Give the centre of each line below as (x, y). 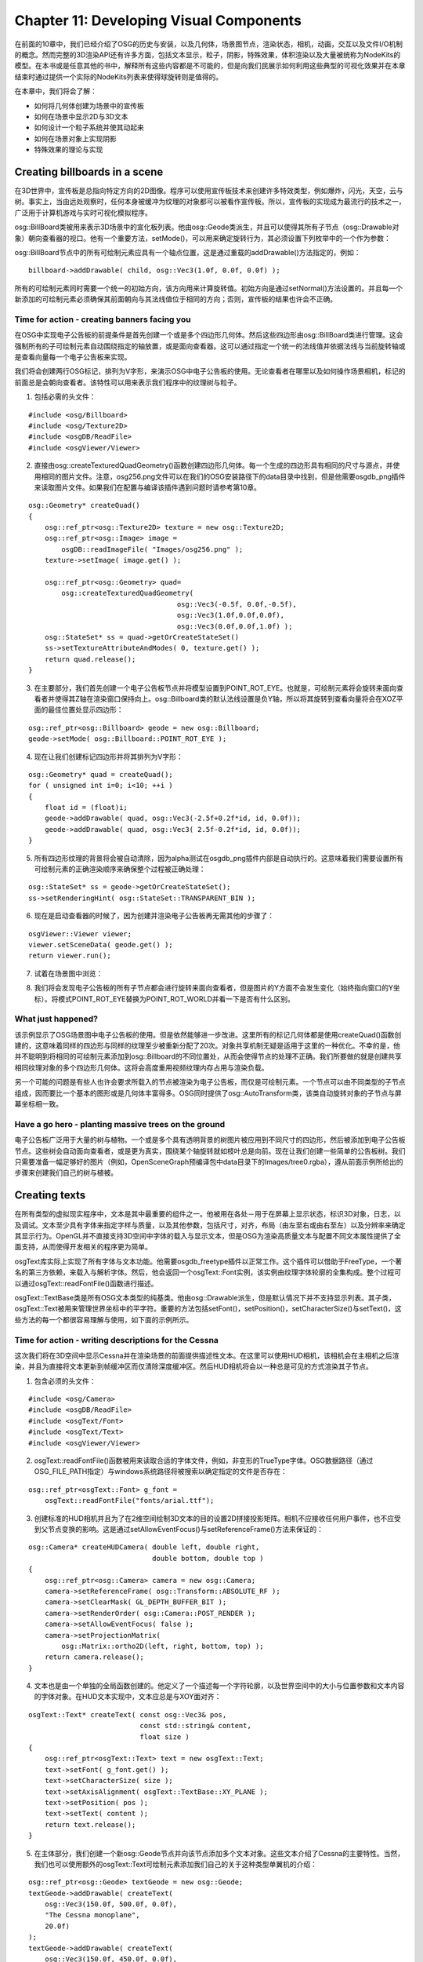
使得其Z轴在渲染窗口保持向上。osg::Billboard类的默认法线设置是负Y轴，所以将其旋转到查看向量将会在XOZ (226, 698)
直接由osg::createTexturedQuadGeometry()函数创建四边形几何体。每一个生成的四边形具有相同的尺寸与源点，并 (213, 465)
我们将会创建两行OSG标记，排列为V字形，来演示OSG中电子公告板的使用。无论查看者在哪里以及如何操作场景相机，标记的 (210, 371)
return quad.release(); (90, 659)
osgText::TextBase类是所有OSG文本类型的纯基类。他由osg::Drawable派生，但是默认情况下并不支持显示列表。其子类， (205, 1297)
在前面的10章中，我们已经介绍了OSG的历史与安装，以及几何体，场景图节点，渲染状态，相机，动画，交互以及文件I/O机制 (209, 44)
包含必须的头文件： (65, 1380)
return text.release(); (90, 1824)
